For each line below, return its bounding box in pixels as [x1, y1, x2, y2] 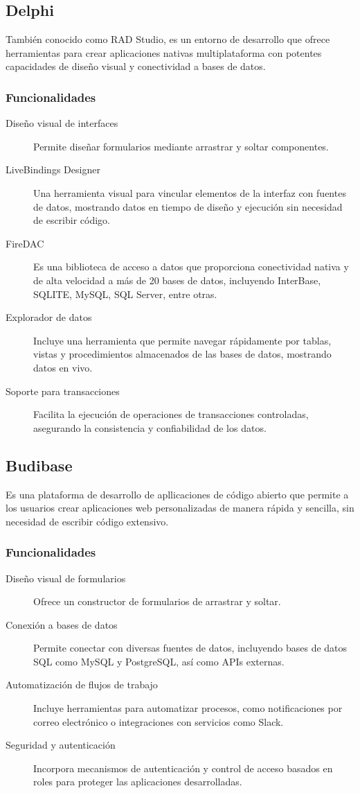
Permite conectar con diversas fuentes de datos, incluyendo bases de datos [33, 640, 348, 655]
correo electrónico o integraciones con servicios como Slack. [33, 714, 284, 729]
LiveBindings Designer [6, 162, 100, 177]
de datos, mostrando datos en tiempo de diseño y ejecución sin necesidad [33, 199, 343, 214]
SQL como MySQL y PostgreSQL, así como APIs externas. [33, 654, 285, 668]
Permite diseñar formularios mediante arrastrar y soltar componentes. [33, 139, 329, 153]
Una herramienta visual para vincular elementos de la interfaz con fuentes [33, 185, 346, 200]
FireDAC [6, 236, 44, 250]
